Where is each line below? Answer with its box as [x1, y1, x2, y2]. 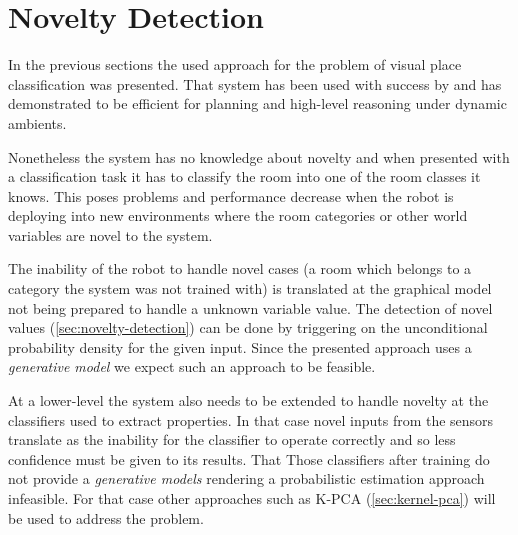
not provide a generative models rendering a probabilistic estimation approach [8, 468, 485, 489]
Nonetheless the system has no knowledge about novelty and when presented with [8, 146, 510, 167]
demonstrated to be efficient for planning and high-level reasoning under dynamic [8, 93, 507, 114]
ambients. [8, 112, 67, 133]
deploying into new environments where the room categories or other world [8, 205, 468, 226]
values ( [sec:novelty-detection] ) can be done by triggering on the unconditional [8, 317, 488, 338]
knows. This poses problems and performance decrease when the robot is [8, 185, 454, 206]
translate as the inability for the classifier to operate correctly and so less [8, 429, 456, 450]
